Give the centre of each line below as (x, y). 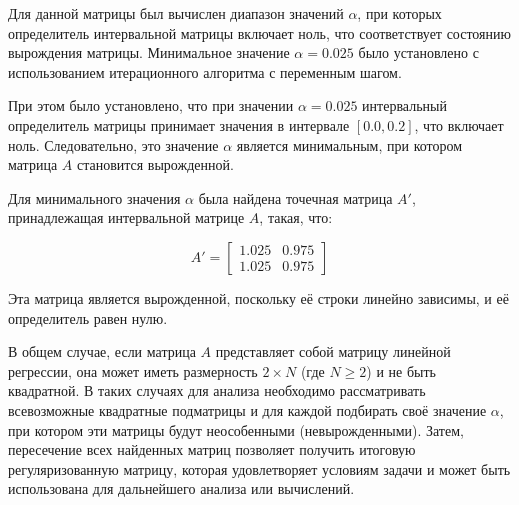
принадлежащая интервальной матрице (126, 217)
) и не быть (401, 370)
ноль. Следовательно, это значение (113, 144)
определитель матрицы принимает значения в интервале (179, 124)
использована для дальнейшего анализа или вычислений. (181, 488)
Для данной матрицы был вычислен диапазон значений (176, 13)
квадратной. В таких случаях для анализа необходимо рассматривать (217, 390)
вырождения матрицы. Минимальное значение (149, 52)
